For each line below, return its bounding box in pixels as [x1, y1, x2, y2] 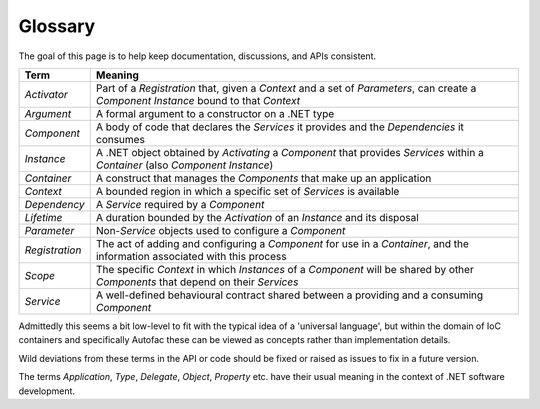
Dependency [24, 197, 85, 211]
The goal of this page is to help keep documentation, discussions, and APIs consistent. [18, 50, 377, 62]
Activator [24, 87, 69, 101]
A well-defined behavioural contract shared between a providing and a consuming [95, 288, 484, 302]
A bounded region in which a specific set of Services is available [95, 184, 400, 198]
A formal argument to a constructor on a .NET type [95, 106, 335, 120]
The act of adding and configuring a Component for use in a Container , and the [95, 236, 470, 250]
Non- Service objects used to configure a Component [95, 223, 346, 237]
